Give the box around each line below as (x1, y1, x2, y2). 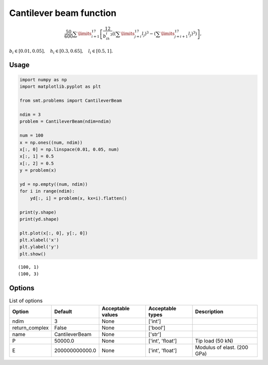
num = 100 (19, 132, 44, 138)
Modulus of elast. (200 (195, 344, 248, 351)
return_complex (12, 324, 49, 331)
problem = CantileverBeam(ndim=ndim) (19, 119, 112, 124)
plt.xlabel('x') (19, 237, 60, 243)
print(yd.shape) (19, 216, 60, 222)
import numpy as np (19, 77, 67, 83)
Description (195, 308, 223, 315)
